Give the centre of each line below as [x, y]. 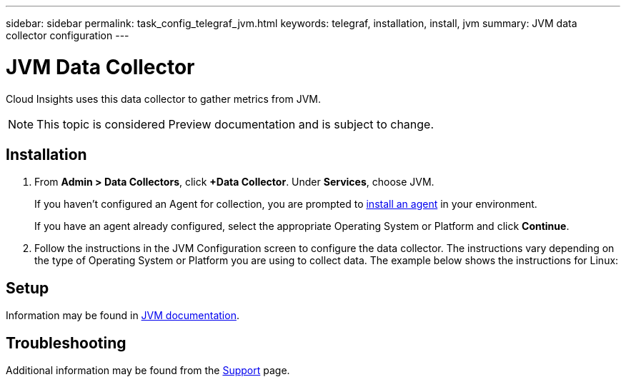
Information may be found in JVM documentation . [123, 316]
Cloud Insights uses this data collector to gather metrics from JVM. [163, 99]
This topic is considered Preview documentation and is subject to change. [235, 124]
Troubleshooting [66, 343]
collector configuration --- [68, 35]
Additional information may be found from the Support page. [148, 371]
